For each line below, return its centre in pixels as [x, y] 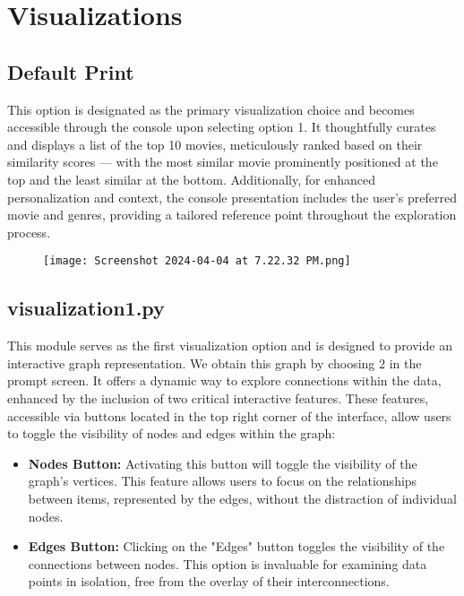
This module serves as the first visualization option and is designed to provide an [230, 346]
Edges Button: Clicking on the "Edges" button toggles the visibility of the [236, 546]
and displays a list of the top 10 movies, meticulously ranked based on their [215, 144]
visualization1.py [86, 308]
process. [29, 232]
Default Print [71, 71]
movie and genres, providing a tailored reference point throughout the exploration [232, 215]
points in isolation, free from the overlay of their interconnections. [209, 581]
